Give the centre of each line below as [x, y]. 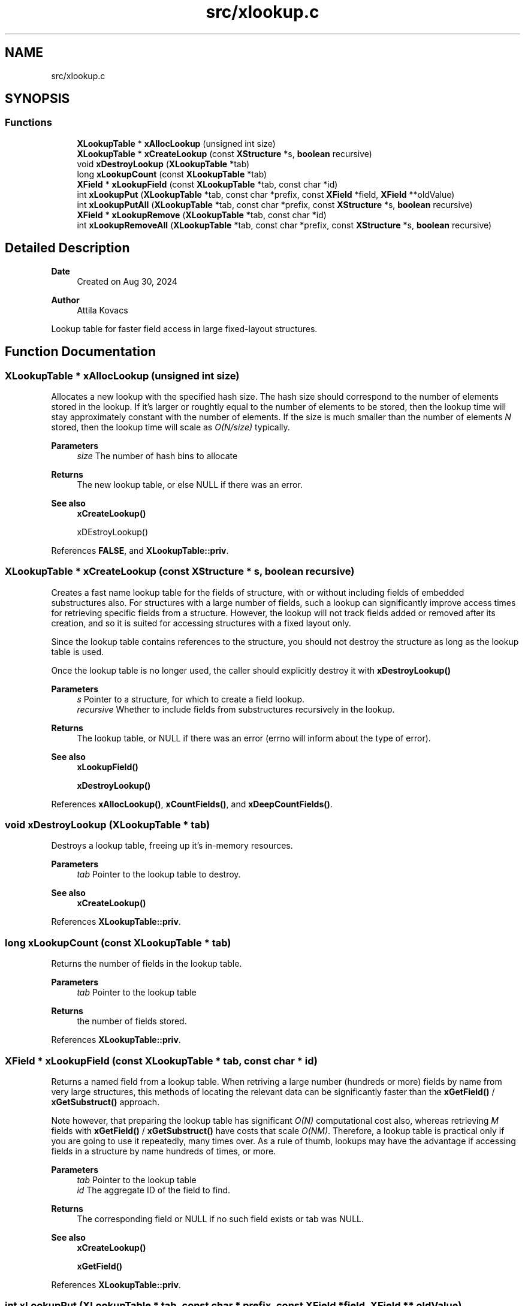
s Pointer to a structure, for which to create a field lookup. [191, 699]
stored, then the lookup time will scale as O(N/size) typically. [171, 427]
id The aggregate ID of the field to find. [154, 1190]
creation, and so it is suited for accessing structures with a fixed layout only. [201, 623]
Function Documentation [80, 352]
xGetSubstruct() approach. [105, 1102]
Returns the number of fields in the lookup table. [147, 964]
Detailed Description [67, 248]
